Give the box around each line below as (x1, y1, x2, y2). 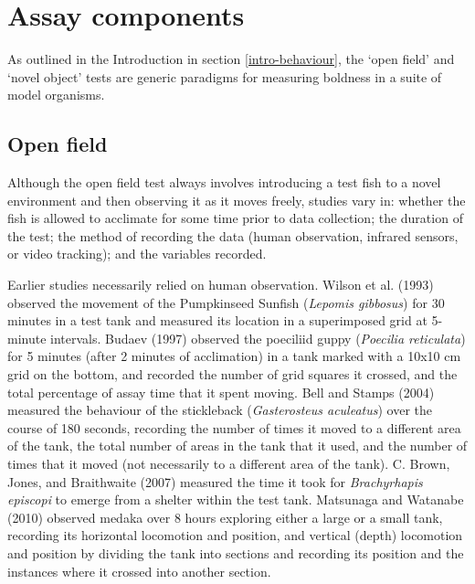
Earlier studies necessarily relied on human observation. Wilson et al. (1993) (7, 275, 434, 294)
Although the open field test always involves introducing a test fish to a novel (7, 173, 441, 192)
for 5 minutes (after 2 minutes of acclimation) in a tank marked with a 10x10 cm (7, 346, 461, 366)
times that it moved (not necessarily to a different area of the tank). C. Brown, (7, 454, 450, 473)
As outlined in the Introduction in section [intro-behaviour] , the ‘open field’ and (7, 49, 455, 69)
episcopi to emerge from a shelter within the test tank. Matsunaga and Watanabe (7, 490, 464, 509)
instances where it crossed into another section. (7, 561, 271, 580)
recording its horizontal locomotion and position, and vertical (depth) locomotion (7, 526, 463, 545)
